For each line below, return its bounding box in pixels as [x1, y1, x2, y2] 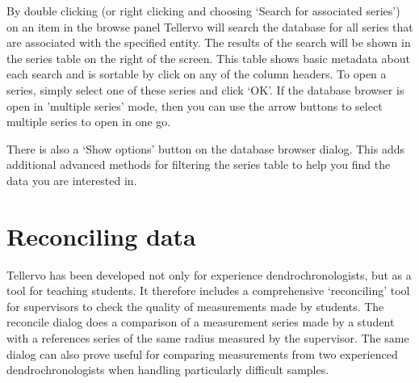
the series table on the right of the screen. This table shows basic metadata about [6, 49, 410, 66]
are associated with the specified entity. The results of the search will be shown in [6, 34, 411, 51]
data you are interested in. [6, 171, 137, 188]
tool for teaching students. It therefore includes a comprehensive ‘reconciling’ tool [6, 282, 410, 299]
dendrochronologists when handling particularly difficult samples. [6, 361, 329, 378]
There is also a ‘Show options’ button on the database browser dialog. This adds [6, 140, 404, 157]
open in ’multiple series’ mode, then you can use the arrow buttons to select [6, 97, 383, 114]
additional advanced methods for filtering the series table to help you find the [6, 156, 391, 173]
